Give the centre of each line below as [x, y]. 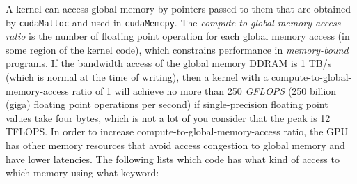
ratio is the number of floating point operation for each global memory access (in [178, 36]
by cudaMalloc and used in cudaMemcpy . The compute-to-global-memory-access [173, 22]
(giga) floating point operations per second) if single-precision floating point [167, 104]
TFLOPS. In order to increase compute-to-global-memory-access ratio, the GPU [177, 131]
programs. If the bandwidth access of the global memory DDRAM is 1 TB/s [169, 63]
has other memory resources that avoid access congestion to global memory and [175, 145]
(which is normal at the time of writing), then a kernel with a [137, 77]
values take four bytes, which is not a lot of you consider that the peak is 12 [168, 117]
